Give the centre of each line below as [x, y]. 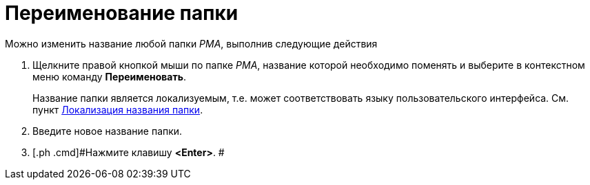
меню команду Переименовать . [110, 76]
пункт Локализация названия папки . [118, 109]
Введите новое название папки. [108, 131]
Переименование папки [122, 13]
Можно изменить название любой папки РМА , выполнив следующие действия [191, 43]
